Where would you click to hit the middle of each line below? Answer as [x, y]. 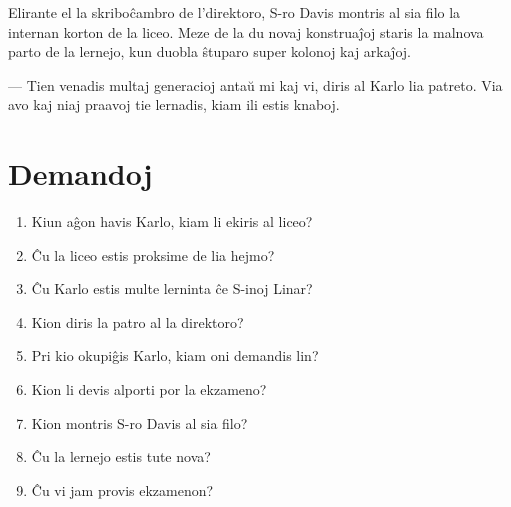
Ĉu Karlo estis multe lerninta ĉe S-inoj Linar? [172, 288]
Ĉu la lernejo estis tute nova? [121, 456]
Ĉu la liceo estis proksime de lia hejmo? [153, 254]
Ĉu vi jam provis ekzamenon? [122, 489]
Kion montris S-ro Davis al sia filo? [139, 422]
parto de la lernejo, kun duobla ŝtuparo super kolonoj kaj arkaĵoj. [209, 51]
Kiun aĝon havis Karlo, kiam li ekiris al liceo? [172, 221]
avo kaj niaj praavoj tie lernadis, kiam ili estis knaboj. [174, 104]
